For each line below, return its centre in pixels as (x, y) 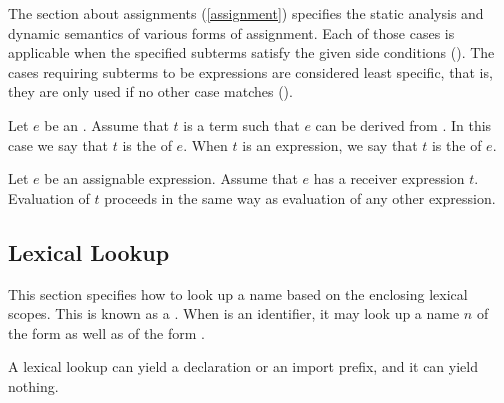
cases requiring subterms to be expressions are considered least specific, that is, (250, 71)
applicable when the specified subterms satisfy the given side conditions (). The (251, 52)
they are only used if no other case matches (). (150, 91)
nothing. (33, 385)
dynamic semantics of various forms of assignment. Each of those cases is (231, 32)
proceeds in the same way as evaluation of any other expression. (300, 197)
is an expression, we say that (330, 144)
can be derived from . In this (403, 124)
